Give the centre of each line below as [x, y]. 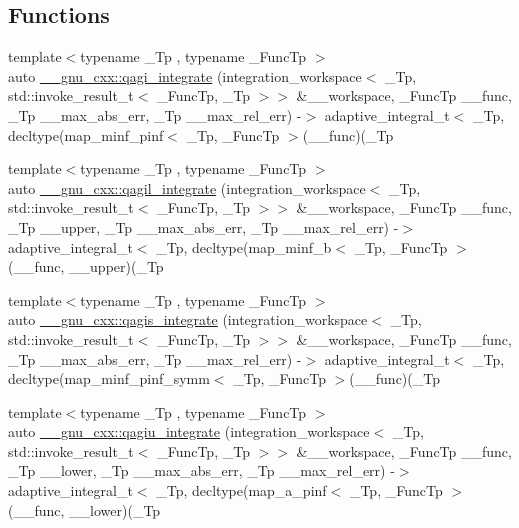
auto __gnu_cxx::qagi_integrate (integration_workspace [185, 75]
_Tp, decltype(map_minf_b [244, 246]
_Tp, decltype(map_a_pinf [241, 490]
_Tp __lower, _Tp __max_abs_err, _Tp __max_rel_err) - [201, 470]
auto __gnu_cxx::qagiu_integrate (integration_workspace [189, 431]
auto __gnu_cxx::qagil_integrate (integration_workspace [187, 187]
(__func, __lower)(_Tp [84, 509]
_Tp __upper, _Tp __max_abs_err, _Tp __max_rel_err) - [203, 226]
